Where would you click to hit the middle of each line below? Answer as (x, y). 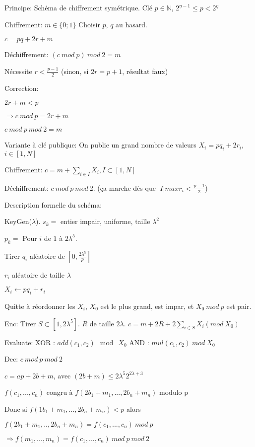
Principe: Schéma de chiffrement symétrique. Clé (78, 7)
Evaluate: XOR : (30, 342)
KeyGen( (18, 221)
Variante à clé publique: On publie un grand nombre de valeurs (100, 145)
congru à (60, 392)
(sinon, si (75, 71)
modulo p (174, 392)
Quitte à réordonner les (40, 306)
